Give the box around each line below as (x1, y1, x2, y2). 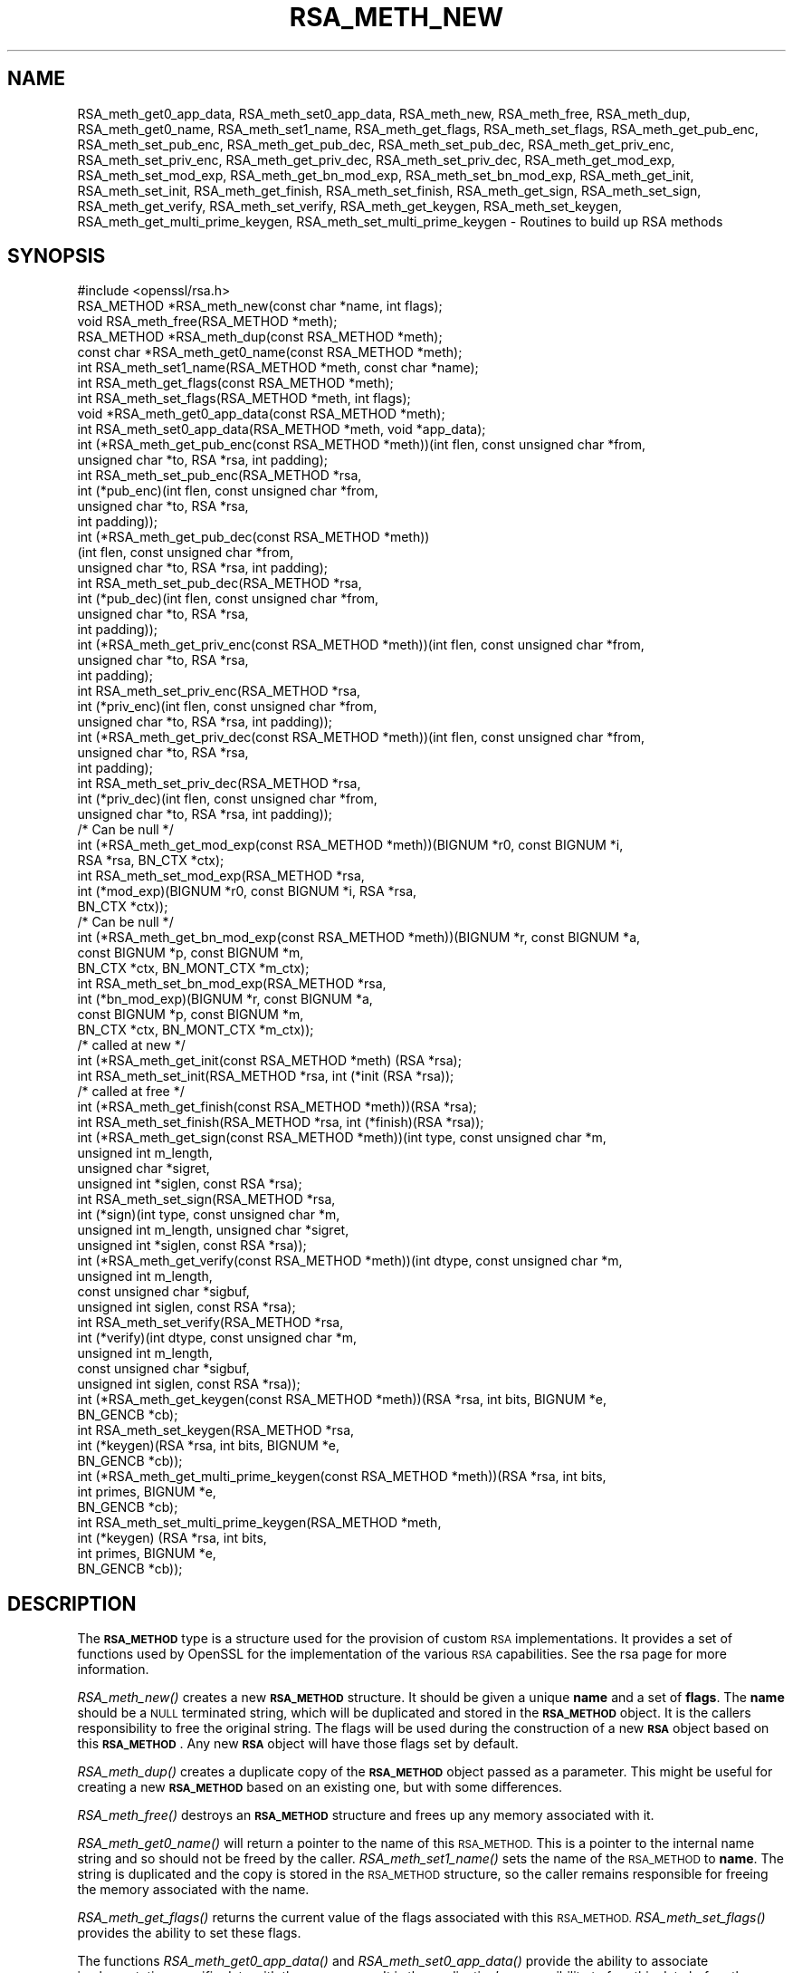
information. (77, 1661, 149, 1678)
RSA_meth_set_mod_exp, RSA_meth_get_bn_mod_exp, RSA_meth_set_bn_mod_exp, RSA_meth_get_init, (77, 167, 694, 183)
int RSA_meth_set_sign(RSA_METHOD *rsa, (77, 1191, 336, 1208)
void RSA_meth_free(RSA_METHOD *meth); (77, 313, 338, 330)
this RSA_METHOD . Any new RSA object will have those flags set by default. (77, 1736, 519, 1752)
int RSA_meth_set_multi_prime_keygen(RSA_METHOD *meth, (77, 1515, 442, 1531)
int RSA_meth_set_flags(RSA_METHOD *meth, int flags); (77, 390, 411, 407)
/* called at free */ (77, 1083, 185, 1100)
